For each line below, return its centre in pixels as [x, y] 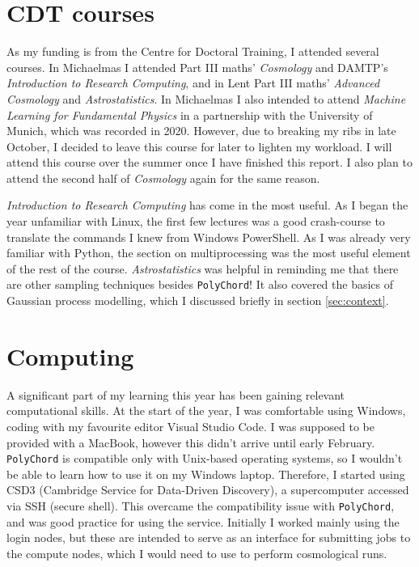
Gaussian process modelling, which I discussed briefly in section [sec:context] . [198, 300]
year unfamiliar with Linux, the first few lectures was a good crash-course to [196, 221]
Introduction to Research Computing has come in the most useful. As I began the [207, 205]
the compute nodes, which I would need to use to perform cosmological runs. [197, 553]
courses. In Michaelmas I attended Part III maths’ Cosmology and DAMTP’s [197, 67]
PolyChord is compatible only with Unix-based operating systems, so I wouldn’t [205, 458]
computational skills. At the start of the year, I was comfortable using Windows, [206, 410]
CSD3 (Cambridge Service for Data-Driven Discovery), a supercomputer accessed [208, 490]
